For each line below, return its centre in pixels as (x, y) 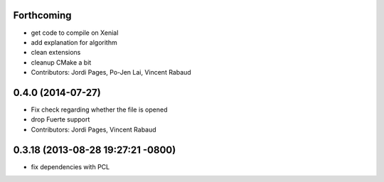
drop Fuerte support (60, 119)
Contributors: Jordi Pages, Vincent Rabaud (94, 129)
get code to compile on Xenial (75, 33)
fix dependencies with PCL (70, 166)
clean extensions (56, 53)
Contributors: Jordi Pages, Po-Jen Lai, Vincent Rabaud (111, 73)
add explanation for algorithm (74, 42)
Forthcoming (42, 15)
